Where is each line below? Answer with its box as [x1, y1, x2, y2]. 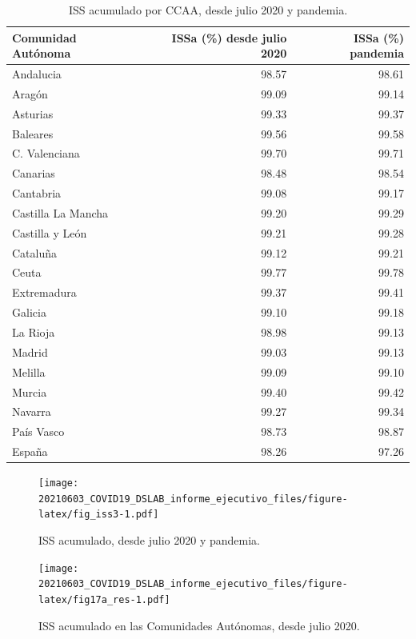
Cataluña [12, 244, 58, 261]
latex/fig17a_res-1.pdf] [38, 594, 170, 606]
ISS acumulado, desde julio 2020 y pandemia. [38, 532, 260, 549]
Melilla [12, 363, 46, 380]
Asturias [12, 105, 54, 122]
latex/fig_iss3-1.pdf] [38, 509, 159, 521]
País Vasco [12, 423, 65, 440]
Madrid [12, 343, 48, 360]
